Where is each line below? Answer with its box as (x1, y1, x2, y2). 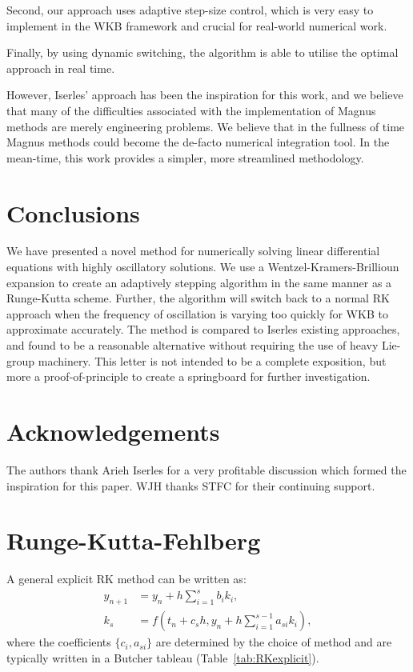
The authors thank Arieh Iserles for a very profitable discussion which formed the (6, 461, 407, 478)
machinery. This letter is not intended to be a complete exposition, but (38, 352, 387, 369)
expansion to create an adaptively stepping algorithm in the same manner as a (6, 274, 392, 290)
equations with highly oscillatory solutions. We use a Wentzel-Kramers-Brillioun (6, 258, 399, 275)
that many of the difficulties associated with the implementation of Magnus (6, 102, 376, 118)
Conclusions (6, 196, 140, 229)
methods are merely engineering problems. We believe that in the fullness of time (6, 118, 405, 134)
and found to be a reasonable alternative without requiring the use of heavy (6, 337, 379, 354)
